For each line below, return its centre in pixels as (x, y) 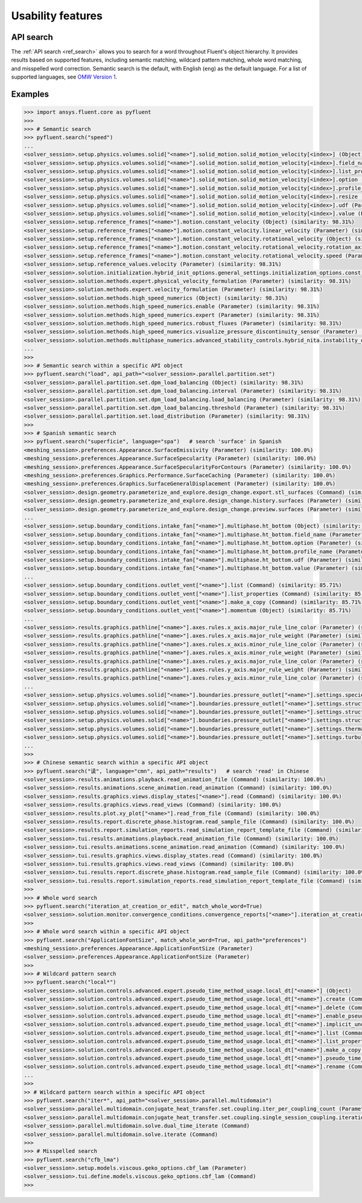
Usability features (57, 16)
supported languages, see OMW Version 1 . (64, 77)
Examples (30, 94)
